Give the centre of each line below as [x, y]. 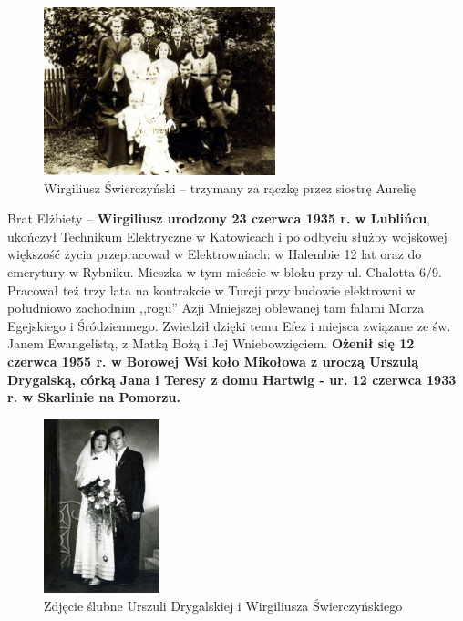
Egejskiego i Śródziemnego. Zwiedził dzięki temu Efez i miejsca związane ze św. [229, 325]
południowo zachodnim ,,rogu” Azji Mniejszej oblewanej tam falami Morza [216, 308]
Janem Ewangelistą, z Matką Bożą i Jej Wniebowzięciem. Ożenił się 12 [211, 343]
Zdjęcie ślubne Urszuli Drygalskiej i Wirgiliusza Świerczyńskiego [223, 605]
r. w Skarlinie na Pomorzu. [94, 397]
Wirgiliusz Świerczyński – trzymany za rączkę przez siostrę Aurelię [230, 187]
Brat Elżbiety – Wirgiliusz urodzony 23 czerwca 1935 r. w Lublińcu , [219, 218]
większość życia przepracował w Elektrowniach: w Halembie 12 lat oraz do [215, 254]
